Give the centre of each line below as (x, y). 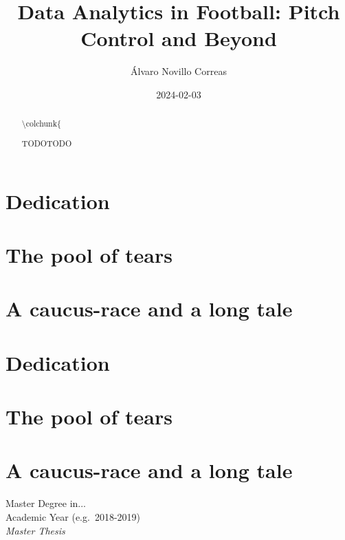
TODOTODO (47, 143)
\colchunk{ (41, 123)
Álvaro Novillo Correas (179, 71)
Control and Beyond (179, 38)
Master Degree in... (46, 503)
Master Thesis (35, 530)
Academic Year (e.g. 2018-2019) (73, 516)
